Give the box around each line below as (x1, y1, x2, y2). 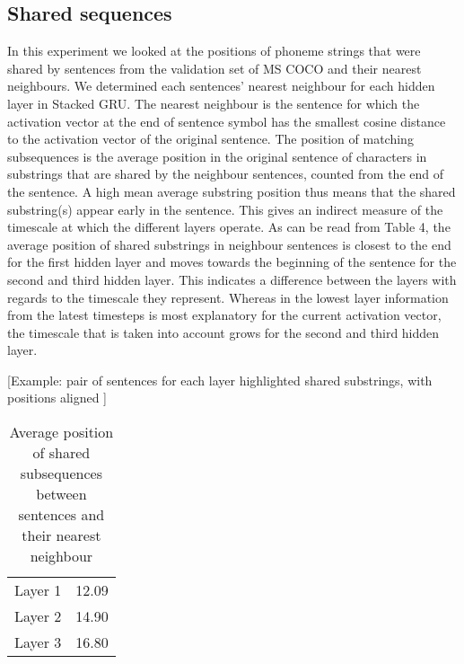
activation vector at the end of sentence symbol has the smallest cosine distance (7, 111, 446, 130)
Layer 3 (14, 632, 62, 653)
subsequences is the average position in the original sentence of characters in (7, 146, 427, 165)
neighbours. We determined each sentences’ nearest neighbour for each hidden (7, 76, 435, 95)
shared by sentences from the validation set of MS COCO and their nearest (7, 58, 422, 77)
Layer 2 (14, 606, 62, 627)
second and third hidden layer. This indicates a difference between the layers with (7, 270, 457, 288)
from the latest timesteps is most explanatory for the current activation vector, (7, 305, 442, 324)
